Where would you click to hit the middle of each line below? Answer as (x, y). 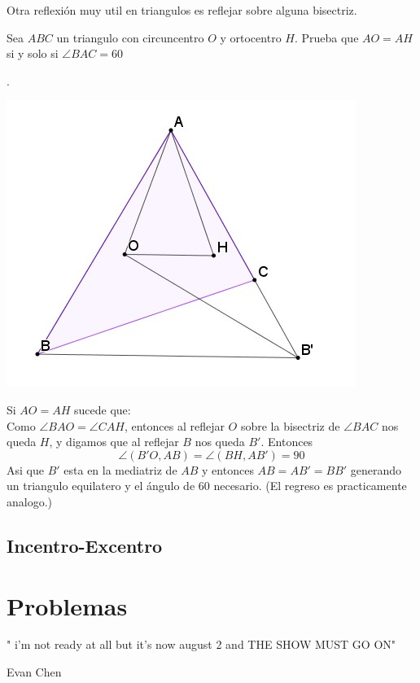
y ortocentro (251, 37)
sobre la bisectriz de (290, 425)
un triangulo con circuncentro (130, 37)
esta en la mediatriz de (120, 469)
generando (376, 469)
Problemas (67, 605)
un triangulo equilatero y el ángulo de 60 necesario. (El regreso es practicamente (207, 486)
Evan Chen (34, 672)
